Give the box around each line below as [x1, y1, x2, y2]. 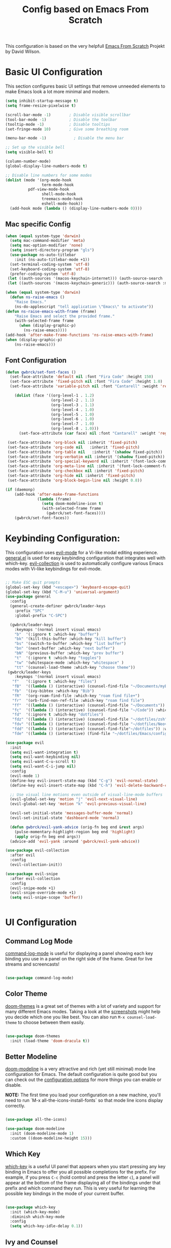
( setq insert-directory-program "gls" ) [10, 248, 95, 253]
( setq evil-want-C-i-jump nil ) [10, 764, 76, 769]
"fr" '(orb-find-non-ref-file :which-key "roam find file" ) [12, 698, 145, 703]
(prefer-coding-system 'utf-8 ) [10, 271, 76, 276]
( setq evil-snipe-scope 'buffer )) [10, 895, 83, 900]
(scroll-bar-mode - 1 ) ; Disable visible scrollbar [5, 112, 131, 118]
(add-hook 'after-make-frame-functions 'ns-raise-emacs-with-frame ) [5, 332, 154, 338]
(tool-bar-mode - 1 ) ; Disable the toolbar [5, 117, 117, 122]
